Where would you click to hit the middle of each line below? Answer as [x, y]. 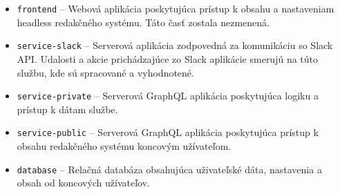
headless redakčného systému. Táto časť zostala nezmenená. [143, 22]
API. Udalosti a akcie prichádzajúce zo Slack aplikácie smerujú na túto [167, 58]
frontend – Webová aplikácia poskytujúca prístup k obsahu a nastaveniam [176, 8]
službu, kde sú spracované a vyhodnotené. [105, 72]
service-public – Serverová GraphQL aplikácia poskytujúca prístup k [168, 132]
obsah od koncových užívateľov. [83, 183]
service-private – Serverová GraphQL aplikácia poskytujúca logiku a [168, 96]
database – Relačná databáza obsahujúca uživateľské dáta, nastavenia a [169, 169]
